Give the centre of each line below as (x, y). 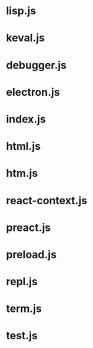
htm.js (22, 173)
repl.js (22, 282)
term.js (24, 309)
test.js (22, 336)
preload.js (31, 254)
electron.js (33, 92)
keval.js (26, 38)
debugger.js (36, 65)
